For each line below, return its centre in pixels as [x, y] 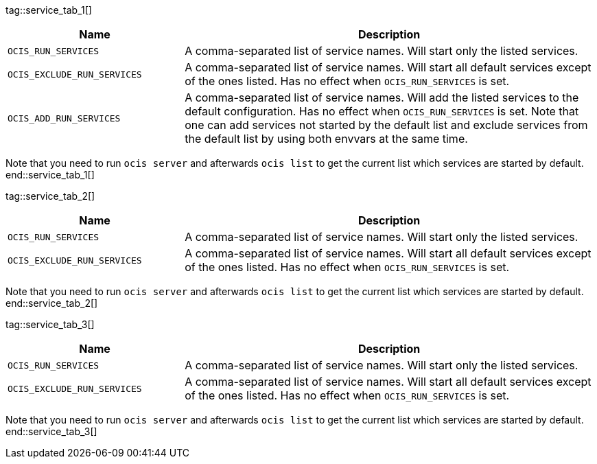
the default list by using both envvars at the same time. [326, 139]
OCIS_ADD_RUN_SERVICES [64, 118]
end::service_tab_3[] [51, 431]
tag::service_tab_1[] [49, 10]
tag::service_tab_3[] [50, 324]
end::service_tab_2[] [52, 303]
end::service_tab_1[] [50, 175]
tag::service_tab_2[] [50, 196]
